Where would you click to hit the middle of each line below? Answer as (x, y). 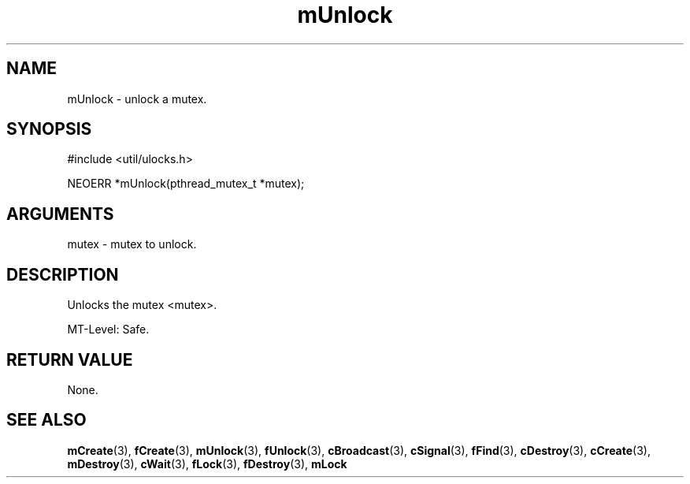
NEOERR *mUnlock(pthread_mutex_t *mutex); (186, 184)
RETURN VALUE (70, 359)
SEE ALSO (46, 420)
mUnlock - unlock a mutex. (137, 99)
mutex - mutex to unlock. (132, 244)
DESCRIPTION (63, 274)
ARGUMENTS (60, 214)
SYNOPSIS (49, 129)
